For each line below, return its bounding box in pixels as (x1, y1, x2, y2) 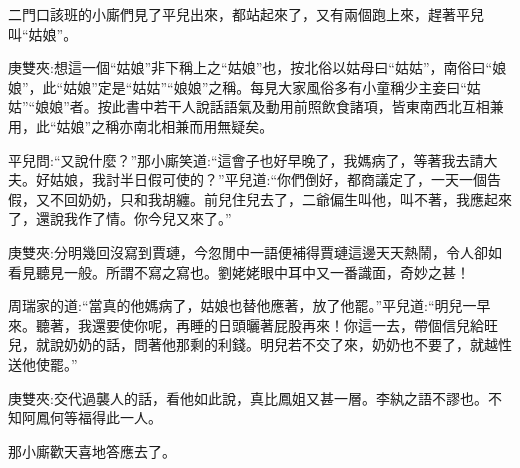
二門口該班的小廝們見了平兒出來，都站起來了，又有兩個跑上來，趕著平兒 (8, 4, 484, 24)
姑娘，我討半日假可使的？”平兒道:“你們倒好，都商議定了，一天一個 (49, 169, 488, 190)
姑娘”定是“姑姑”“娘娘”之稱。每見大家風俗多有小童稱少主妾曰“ (63, 76, 467, 97)
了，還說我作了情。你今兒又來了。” (8, 208, 232, 229)
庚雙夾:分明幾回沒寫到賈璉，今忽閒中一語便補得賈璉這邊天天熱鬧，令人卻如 (8, 241, 502, 262)
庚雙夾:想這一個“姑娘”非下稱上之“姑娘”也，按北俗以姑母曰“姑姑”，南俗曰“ (8, 57, 493, 78)
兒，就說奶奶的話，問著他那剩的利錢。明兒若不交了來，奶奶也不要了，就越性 (8, 334, 512, 355)
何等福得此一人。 (49, 407, 162, 428)
